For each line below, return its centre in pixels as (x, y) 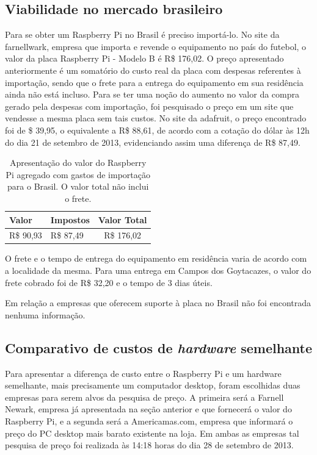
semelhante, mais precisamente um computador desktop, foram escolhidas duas (153, 385)
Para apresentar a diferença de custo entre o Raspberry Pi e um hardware (143, 373)
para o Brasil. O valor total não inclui (78, 186)
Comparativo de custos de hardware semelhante (159, 347)
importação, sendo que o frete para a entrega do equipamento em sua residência (154, 82)
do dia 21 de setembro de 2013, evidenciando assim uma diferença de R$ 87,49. (153, 142)
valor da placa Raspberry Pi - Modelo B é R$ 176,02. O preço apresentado (144, 58)
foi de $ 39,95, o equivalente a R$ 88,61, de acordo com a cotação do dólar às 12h (157, 130)
